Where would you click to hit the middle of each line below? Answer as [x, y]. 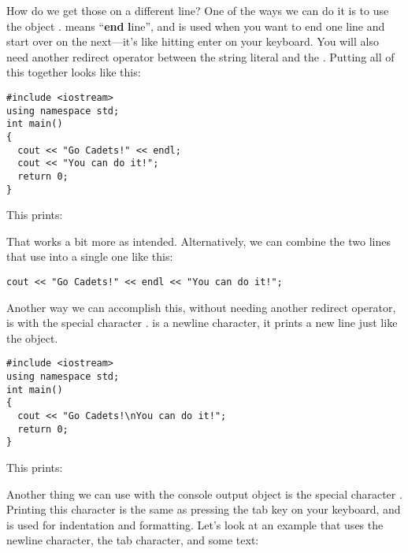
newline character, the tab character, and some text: [133, 540]
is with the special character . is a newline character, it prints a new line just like [202, 323]
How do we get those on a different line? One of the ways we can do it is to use [198, 10]
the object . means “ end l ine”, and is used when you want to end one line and [196, 26]
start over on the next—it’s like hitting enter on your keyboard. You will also [193, 41]
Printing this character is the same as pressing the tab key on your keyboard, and [204, 509]
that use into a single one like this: [90, 256]
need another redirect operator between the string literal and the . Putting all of [200, 56]
